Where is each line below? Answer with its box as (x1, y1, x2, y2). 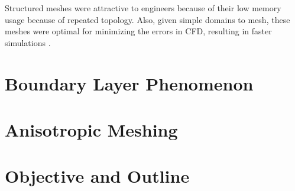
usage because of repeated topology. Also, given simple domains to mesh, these (5, 13, 290, 25)
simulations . (5, 36, 51, 48)
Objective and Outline (5, 164, 190, 188)
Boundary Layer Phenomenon (5, 71, 254, 95)
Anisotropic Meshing (5, 117, 178, 141)
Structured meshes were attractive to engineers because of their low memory (5, 2, 281, 14)
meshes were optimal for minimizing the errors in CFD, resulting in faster (5, 25, 272, 37)
